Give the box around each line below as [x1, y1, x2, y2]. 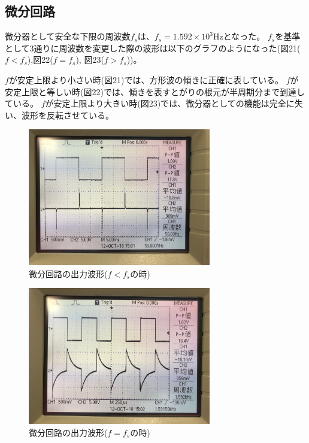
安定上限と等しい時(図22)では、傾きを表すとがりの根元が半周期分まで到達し [5, 85, 305, 98]
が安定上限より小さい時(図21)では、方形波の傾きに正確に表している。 [8, 73, 284, 86]
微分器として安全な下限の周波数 [5, 30, 131, 43]
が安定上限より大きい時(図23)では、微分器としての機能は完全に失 [45, 97, 303, 110]
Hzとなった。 [213, 30, 265, 43]
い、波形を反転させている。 [5, 108, 114, 121]
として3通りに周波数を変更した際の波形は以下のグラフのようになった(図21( [5, 41, 301, 54]
